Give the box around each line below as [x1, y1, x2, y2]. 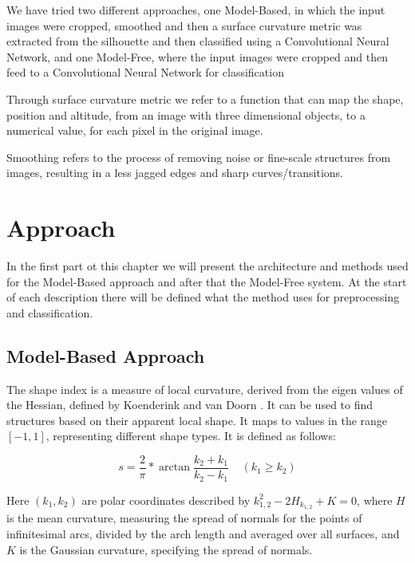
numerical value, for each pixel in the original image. [6, 122, 263, 139]
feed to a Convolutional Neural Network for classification [6, 64, 284, 81]
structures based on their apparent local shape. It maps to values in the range [6, 411, 388, 428]
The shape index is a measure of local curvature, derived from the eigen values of [6, 380, 403, 397]
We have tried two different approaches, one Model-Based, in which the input [6, 2, 385, 18]
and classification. [6, 304, 93, 321]
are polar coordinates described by [81, 491, 251, 508]
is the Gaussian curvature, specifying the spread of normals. [19, 541, 313, 557]
